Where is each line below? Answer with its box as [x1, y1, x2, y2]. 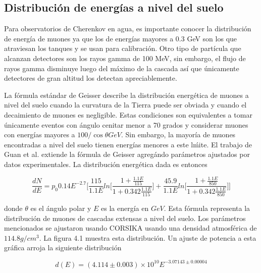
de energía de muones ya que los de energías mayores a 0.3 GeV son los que [4, 33, 237, 43]
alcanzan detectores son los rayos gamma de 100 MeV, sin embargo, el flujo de [4, 52, 246, 63]
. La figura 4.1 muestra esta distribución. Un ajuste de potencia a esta [39, 232, 256, 243]
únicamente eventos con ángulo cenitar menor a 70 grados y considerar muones [4, 119, 248, 130]
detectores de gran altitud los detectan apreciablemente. [4, 73, 177, 83]
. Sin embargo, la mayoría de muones [121, 129, 236, 140]
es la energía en [101, 203, 149, 213]
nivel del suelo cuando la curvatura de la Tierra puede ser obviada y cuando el [4, 99, 247, 110]
